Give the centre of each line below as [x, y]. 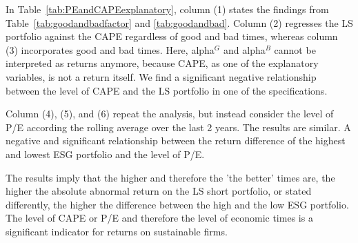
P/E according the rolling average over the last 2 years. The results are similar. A [178, 127]
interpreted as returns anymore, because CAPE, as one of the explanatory [162, 63]
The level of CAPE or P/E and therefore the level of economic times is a [159, 218]
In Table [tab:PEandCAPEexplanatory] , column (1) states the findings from [167, 9]
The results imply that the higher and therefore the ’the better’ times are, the [170, 177]
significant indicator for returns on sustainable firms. [117, 231]
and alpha [245, 49]
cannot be [295, 49]
